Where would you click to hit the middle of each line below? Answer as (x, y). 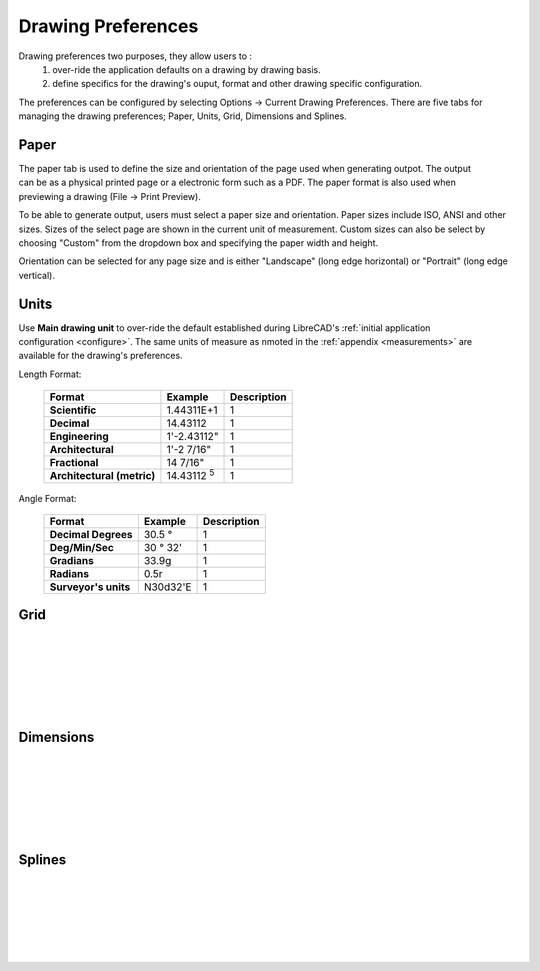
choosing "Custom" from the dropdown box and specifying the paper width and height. (198, 242)
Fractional (74, 463)
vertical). (36, 275)
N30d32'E (167, 587)
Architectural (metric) (102, 476)
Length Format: (50, 374)
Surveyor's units (90, 587)
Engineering (79, 437)
